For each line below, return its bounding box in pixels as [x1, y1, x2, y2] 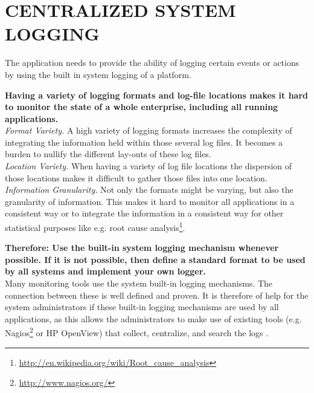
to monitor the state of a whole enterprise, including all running [5, 100, 278, 113]
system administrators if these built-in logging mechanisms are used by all [5, 300, 279, 313]
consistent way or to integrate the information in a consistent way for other [5, 207, 284, 219]
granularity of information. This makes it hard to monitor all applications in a [5, 195, 295, 207]
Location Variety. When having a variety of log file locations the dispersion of [5, 160, 292, 172]
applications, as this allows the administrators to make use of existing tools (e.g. [5, 312, 302, 325]
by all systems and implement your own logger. [5, 265, 206, 278]
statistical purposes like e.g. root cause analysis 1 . [5, 219, 185, 233]
